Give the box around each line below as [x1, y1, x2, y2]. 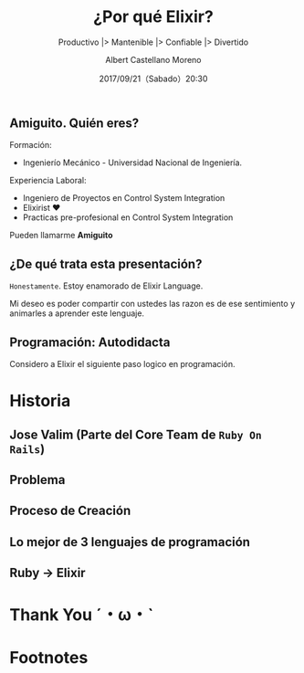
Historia [9, 391, 71, 412]
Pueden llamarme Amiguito [9, 230, 113, 241]
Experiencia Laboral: [9, 175, 87, 186]
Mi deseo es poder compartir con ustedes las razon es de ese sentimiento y [9, 299, 296, 310]
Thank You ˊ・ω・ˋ [9, 605, 154, 626]
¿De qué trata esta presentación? [9, 256, 203, 271]
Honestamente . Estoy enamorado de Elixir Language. [9, 280, 204, 291]
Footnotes [9, 647, 89, 668]
